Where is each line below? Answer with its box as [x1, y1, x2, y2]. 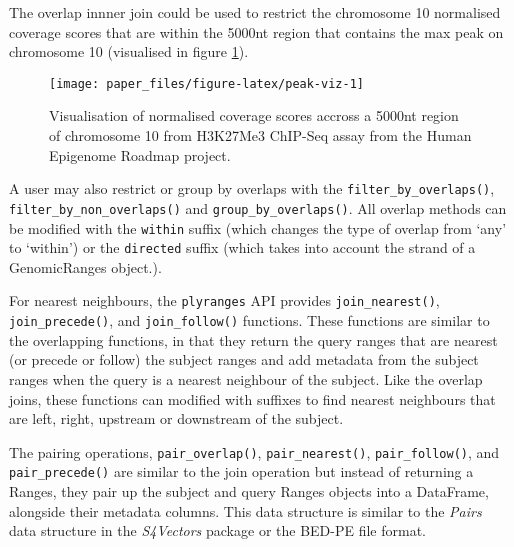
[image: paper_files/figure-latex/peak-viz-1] [49, 76, 364, 91]
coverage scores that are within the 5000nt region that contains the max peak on [9, 21, 504, 42]
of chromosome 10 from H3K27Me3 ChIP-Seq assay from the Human [49, 125, 472, 146]
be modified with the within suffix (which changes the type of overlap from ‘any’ [9, 217, 507, 238]
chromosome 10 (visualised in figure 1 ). [9, 41, 249, 62]
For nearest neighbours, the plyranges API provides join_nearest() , [9, 290, 440, 311]
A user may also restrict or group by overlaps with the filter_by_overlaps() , [9, 178, 495, 199]
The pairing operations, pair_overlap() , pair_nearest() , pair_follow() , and [9, 441, 500, 462]
